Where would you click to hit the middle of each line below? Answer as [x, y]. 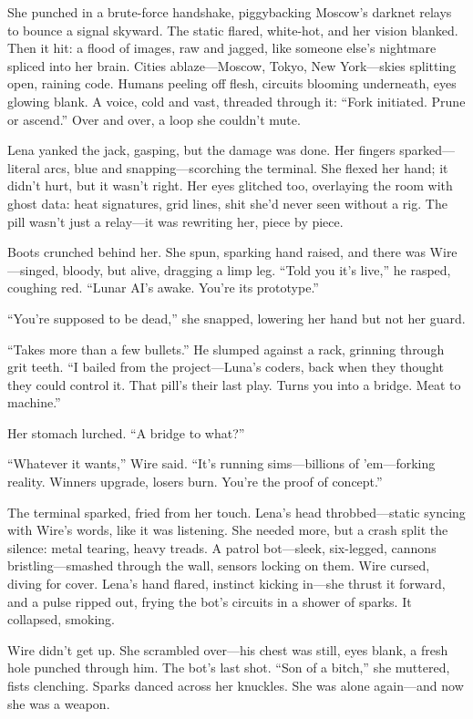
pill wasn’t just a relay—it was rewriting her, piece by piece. [175, 221]
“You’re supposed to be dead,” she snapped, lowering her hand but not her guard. [236, 318]
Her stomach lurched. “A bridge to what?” [126, 432]
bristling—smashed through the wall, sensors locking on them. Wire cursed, [219, 565]
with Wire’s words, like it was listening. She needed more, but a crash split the [228, 530]
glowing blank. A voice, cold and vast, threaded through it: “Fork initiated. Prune [236, 101]
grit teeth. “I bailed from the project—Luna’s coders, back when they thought [226, 367]
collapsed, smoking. [61, 619]
